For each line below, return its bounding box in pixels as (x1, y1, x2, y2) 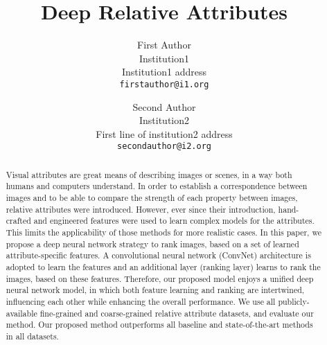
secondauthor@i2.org (116, 141, 212, 152)
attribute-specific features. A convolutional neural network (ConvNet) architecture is (6, 249, 311, 261)
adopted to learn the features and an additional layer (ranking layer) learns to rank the (6, 261, 321, 273)
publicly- (278, 296, 310, 308)
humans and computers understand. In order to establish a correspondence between (6, 180, 308, 192)
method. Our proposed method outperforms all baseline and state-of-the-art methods (6, 319, 313, 330)
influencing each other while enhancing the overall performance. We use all (6, 296, 276, 308)
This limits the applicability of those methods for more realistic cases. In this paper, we (6, 227, 321, 238)
